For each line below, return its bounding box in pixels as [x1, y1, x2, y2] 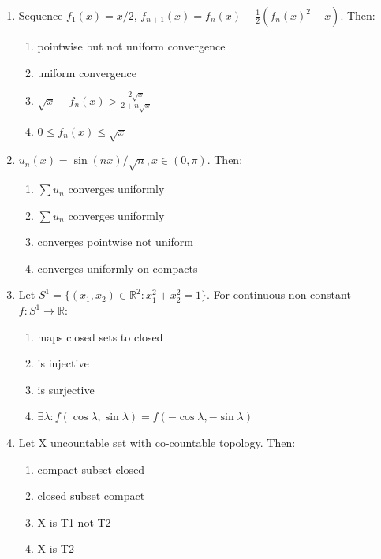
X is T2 [37, 540, 74, 557]
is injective [37, 355, 89, 371]
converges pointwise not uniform [37, 233, 193, 250]
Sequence [18, 7, 63, 23]
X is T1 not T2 [37, 513, 111, 530]
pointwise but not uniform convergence [37, 38, 226, 54]
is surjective [37, 381, 95, 397]
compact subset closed [37, 460, 145, 477]
